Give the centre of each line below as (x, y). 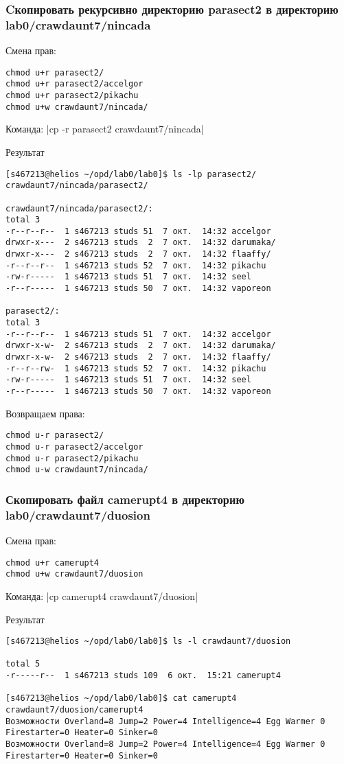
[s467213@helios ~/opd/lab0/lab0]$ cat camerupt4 (121, 698)
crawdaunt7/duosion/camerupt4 (74, 710)
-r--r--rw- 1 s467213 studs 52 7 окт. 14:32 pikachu (136, 368)
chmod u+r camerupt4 (53, 563)
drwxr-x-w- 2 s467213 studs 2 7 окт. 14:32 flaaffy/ (138, 357)
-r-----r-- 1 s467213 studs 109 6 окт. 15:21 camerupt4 (143, 676)
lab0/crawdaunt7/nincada (78, 24)
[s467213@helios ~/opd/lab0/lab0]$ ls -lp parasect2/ (131, 174)
